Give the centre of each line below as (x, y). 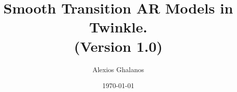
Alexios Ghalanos (118, 69)
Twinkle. (118, 27)
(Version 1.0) (118, 46)
